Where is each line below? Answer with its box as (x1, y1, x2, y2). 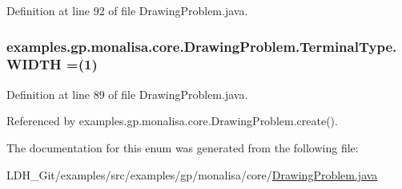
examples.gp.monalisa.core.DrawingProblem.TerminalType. (6, 36, 397, 56)
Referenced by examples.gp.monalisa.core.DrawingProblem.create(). (6, 112, 338, 129)
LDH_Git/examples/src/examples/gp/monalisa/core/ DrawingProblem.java (6, 166, 378, 183)
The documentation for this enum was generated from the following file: (6, 139, 359, 156)
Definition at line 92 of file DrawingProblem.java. (6, 2, 248, 18)
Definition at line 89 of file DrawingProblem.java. (6, 85, 248, 102)
